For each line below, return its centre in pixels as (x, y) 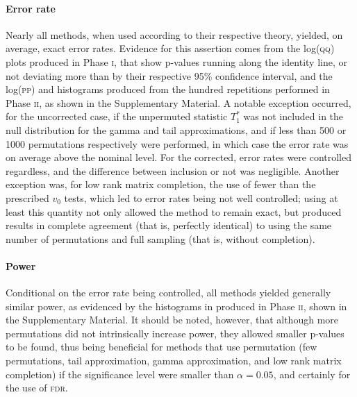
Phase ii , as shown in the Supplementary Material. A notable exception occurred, (178, 102)
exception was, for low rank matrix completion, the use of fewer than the (161, 184)
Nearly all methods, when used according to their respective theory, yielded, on (174, 34)
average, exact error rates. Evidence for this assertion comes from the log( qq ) (170, 48)
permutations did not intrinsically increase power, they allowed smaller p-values (175, 333)
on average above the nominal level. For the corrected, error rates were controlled (179, 157)
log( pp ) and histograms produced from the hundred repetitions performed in (168, 89)
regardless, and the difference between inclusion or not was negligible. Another (173, 170)
